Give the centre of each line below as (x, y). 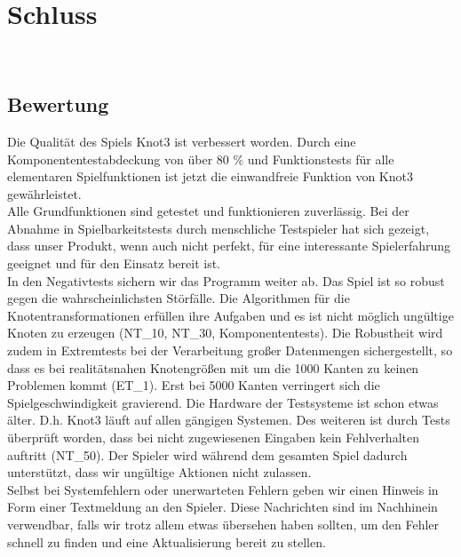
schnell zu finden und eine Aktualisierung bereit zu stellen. (167, 541)
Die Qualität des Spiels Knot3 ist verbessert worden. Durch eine (182, 141)
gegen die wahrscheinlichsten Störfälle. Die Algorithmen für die (179, 298)
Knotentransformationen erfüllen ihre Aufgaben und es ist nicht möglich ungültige (230, 315)
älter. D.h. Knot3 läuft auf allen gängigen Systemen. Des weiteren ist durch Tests (229, 420)
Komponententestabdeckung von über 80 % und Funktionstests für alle (201, 159)
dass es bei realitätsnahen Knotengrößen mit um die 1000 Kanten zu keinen (213, 367)
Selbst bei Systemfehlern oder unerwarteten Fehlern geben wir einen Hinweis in (223, 489)
